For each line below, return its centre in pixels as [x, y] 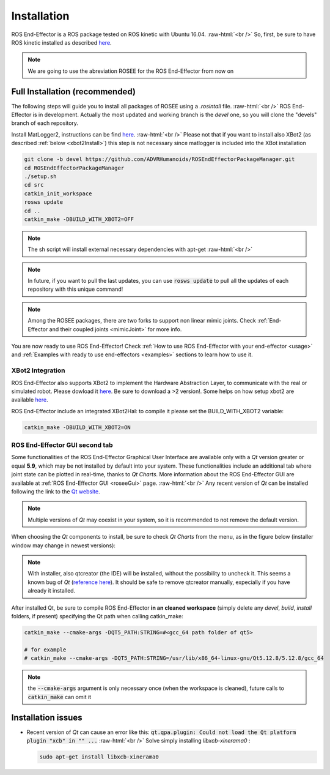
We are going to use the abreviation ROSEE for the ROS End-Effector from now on [131, 71]
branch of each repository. [45, 123]
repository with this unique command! [75, 289]
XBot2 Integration [38, 370]
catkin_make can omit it [60, 697]
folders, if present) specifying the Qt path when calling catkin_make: [97, 616]
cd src [34, 185]
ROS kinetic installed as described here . [62, 42]
